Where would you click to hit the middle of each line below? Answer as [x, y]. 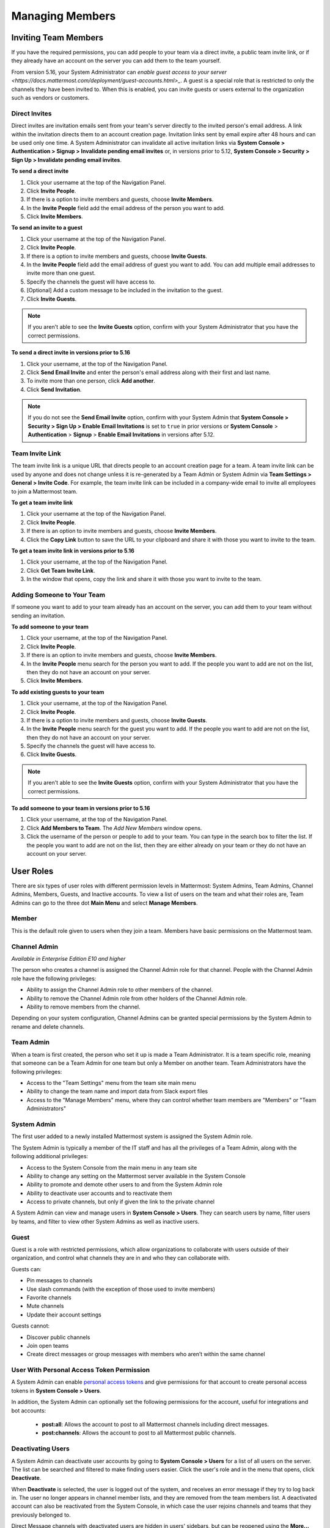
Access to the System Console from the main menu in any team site [112, 1167]
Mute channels [45, 1306]
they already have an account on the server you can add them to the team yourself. [116, 61]
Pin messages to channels [60, 1280]
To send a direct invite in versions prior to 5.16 [71, 353]
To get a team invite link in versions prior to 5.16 [73, 551]
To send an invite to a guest [47, 228]
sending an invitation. [38, 615]
